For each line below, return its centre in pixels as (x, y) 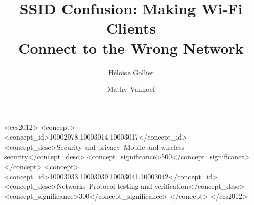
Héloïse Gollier (131, 72)
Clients (131, 28)
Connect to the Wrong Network (131, 48)
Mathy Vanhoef (131, 89)
